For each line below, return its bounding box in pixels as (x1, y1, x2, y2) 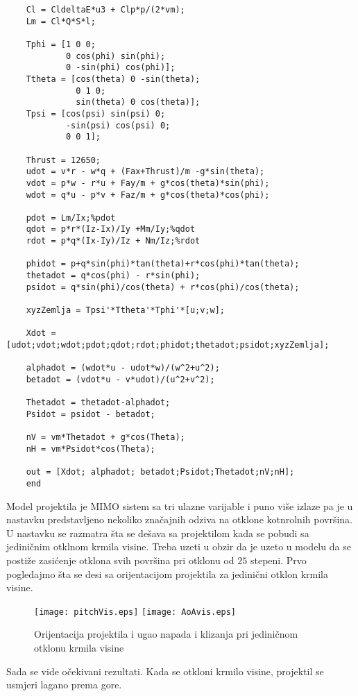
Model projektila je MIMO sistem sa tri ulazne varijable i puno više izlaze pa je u (6, 498, 353, 513)
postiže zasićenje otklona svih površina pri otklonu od (6, 552, 235, 567)
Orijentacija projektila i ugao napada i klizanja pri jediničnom (34, 627, 298, 641)
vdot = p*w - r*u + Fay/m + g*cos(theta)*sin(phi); (26, 178, 270, 188)
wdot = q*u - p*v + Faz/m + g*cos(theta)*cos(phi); (26, 189, 270, 200)
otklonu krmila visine (34, 640, 124, 654)
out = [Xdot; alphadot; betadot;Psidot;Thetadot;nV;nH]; (26, 467, 295, 477)
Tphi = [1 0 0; (26, 39, 96, 49)
